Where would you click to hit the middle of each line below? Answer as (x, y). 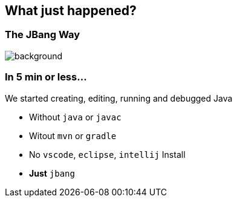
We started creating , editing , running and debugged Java (119, 98)
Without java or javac (75, 117)
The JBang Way (43, 35)
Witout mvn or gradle (73, 135)
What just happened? (71, 11)
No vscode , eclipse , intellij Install (107, 154)
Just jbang (52, 173)
